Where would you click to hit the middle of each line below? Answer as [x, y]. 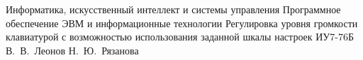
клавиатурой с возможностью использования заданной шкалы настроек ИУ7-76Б [180, 37]
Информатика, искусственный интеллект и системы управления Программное [173, 9]
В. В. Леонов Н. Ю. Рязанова [72, 50]
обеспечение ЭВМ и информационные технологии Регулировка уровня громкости [182, 23]
